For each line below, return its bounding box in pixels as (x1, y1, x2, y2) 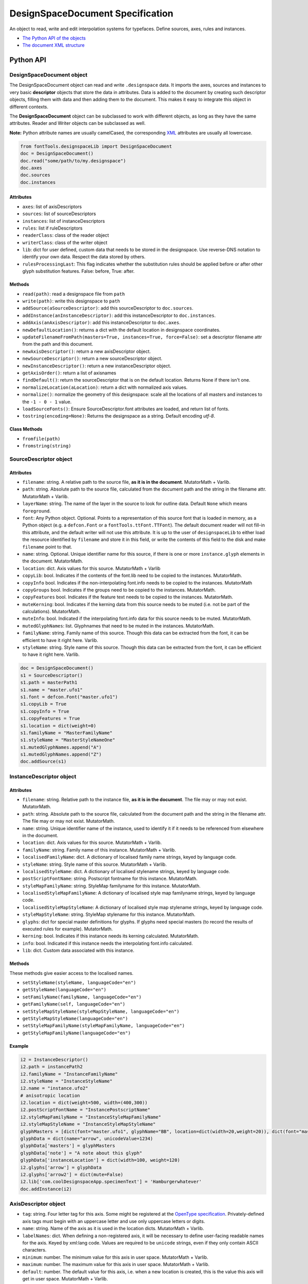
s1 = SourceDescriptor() (20, 672, 83, 678)
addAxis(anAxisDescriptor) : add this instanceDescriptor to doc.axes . (22, 319, 181, 326)
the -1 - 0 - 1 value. (22, 399, 72, 405)
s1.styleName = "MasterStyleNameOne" (20, 737, 115, 743)
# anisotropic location (20, 1092, 81, 1099)
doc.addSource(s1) (20, 759, 67, 765)
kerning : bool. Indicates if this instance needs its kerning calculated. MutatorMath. (22, 933, 200, 939)
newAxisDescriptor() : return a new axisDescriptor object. (22, 348, 151, 354)
